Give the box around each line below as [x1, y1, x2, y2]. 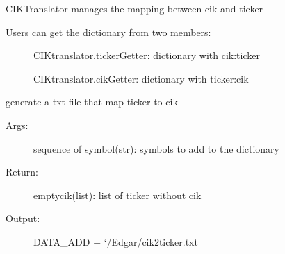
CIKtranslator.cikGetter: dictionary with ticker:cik [33, 71, 249, 85]
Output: [6, 211, 40, 226]
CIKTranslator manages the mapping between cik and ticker [6, 1, 263, 15]
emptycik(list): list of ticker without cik [33, 187, 202, 202]
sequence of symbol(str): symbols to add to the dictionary [33, 141, 279, 155]
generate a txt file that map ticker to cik [6, 94, 178, 109]
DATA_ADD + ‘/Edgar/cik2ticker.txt [33, 234, 198, 248]
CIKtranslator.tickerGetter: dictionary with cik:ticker [33, 48, 260, 62]
